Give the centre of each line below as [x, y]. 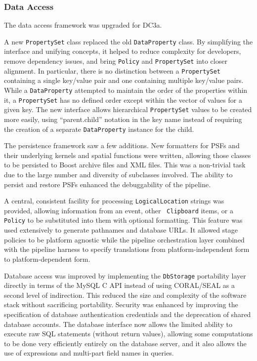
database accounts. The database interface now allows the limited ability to [118, 324]
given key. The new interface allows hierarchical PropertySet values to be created [128, 109]
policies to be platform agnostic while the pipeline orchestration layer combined [124, 239]
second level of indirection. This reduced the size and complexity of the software [125, 295]
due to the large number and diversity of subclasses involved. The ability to [118, 174]
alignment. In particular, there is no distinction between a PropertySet [112, 70]
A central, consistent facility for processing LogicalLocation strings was [114, 201]
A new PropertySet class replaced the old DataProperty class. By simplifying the [128, 41]
